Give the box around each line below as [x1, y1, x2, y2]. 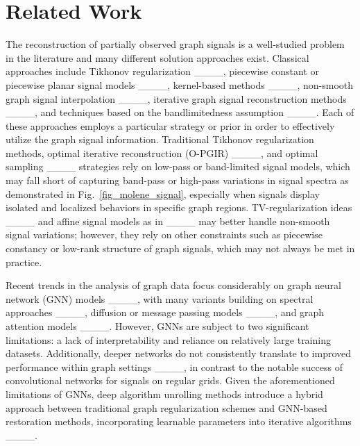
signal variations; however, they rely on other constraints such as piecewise [6, 227, 323, 242]
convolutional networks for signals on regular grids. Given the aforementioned [6, 373, 335, 388]
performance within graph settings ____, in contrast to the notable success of [6, 359, 343, 374]
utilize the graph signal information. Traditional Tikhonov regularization [6, 132, 314, 147]
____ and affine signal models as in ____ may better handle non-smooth [6, 213, 330, 228]
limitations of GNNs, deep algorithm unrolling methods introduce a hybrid [6, 386, 323, 401]
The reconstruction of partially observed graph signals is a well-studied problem [6, 37, 345, 51]
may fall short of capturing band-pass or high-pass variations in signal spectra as [6, 173, 349, 188]
